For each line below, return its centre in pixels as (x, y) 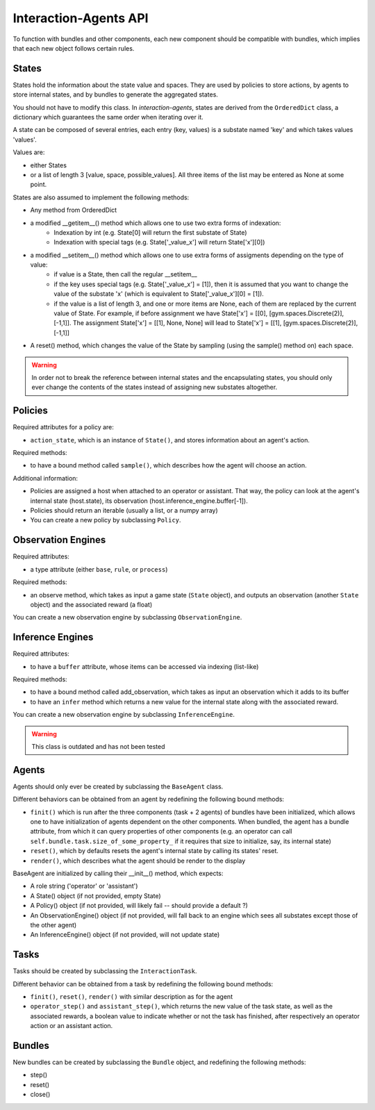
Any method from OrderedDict (74, 210)
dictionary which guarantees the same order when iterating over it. (108, 117)
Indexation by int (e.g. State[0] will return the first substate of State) (150, 232)
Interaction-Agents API (81, 18)
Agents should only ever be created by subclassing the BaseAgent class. (118, 786)
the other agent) (53, 925)
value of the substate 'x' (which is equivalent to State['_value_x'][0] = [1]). (159, 294)
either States (49, 165)
